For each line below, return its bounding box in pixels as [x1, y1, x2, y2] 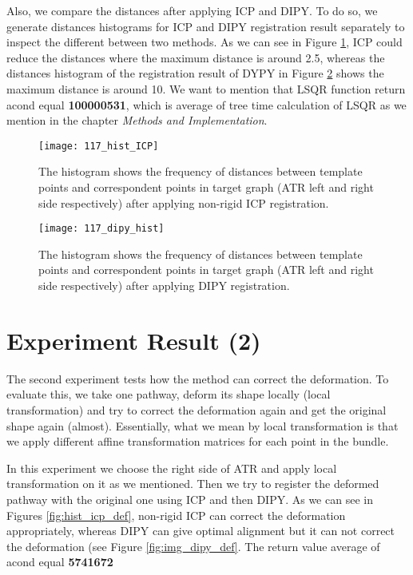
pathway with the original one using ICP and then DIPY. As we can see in [6, 490, 373, 507]
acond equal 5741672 [6, 553, 113, 570]
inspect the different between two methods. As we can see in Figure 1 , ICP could [6, 34, 403, 50]
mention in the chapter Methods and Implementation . [6, 112, 268, 129]
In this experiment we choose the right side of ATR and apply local [6, 459, 337, 476]
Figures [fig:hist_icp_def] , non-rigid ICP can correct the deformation [6, 506, 346, 523]
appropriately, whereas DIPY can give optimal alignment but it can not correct [6, 522, 395, 539]
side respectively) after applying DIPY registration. [38, 277, 290, 294]
